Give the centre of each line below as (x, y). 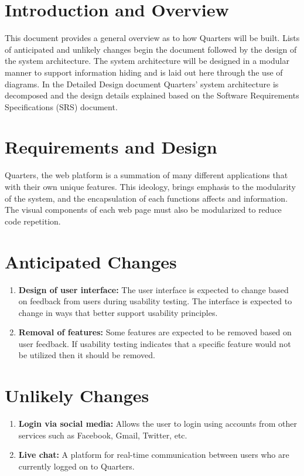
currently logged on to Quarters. (76, 466)
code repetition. (33, 221)
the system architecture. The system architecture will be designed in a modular (147, 61)
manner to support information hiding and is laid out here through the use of (144, 72)
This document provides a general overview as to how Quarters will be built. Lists (152, 38)
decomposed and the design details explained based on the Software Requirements (152, 95)
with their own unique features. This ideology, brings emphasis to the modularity (150, 186)
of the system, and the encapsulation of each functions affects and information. (146, 198)
